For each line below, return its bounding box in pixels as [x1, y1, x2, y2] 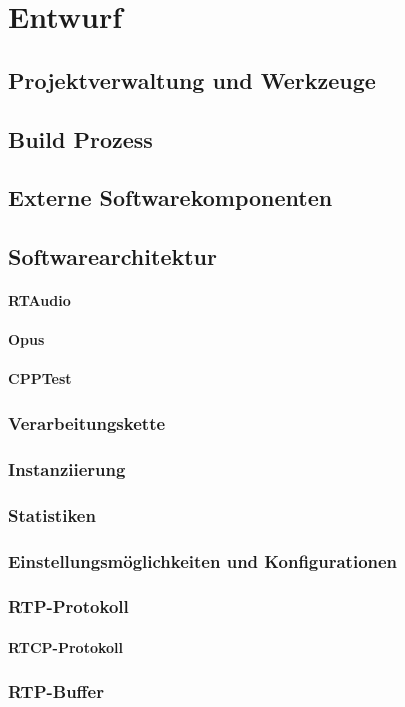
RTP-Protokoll [8, 594, 129, 619]
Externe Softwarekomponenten [8, 182, 333, 213]
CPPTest [8, 368, 72, 389]
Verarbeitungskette [8, 410, 166, 435]
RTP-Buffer [8, 679, 104, 704]
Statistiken [8, 502, 96, 527]
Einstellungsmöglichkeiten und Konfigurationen [8, 548, 398, 573]
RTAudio [8, 290, 71, 311]
